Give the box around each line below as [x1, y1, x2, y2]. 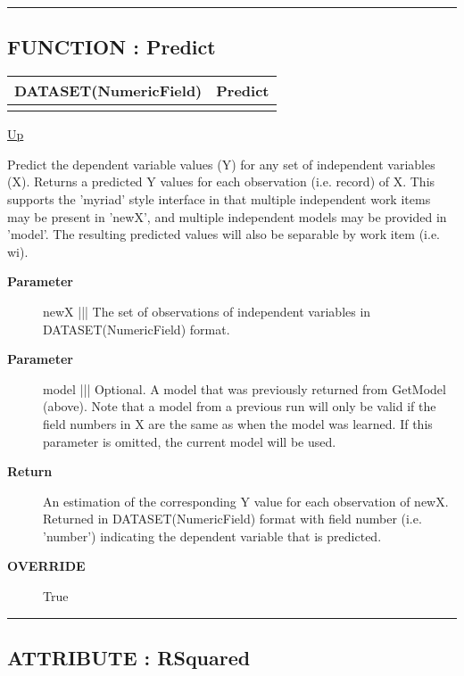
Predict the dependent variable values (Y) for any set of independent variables [7, 154, 435, 173]
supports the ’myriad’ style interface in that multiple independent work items [7, 189, 431, 208]
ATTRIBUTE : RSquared [7, 644, 251, 672]
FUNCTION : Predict [7, 33, 216, 61]
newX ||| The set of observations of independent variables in [43, 301, 371, 320]
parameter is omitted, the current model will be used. [43, 432, 336, 450]
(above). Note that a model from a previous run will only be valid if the [43, 397, 436, 416]
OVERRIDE [7, 556, 86, 575]
